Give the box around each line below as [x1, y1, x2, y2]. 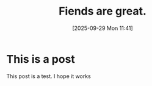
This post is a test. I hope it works [6, 72, 92, 80]
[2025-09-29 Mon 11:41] [72, 24, 133, 32]
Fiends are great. [59, 4, 147, 18]
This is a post [6, 52, 75, 66]
